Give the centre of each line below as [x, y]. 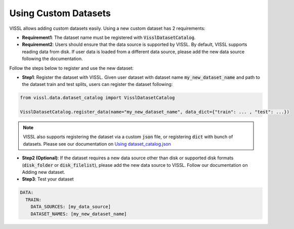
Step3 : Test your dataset [48, 179]
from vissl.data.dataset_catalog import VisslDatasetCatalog [97, 98]
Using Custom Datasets [60, 13]
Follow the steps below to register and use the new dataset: [72, 68]
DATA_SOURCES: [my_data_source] [71, 207]
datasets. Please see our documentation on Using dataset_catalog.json [97, 144]
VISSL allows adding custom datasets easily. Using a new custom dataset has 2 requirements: [107, 28]
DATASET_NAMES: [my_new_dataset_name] [79, 214]
